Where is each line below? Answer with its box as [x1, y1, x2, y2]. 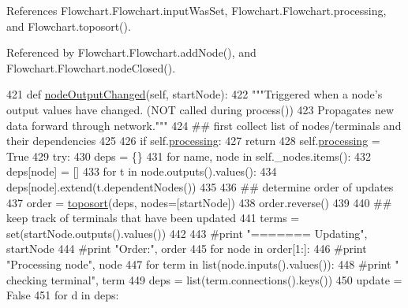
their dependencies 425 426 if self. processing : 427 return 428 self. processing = [6, 132, 380, 149]
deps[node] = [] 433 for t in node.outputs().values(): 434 [6, 163, 277, 180]
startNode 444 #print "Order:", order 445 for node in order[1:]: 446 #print [6, 240, 367, 257]
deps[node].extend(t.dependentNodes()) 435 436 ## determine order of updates [6, 178, 394, 195]
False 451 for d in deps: [6, 287, 119, 303]
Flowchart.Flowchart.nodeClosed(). [6, 59, 176, 76]
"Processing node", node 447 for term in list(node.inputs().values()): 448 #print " [6, 255, 399, 272]
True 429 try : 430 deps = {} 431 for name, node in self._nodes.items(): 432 [6, 147, 372, 164]
